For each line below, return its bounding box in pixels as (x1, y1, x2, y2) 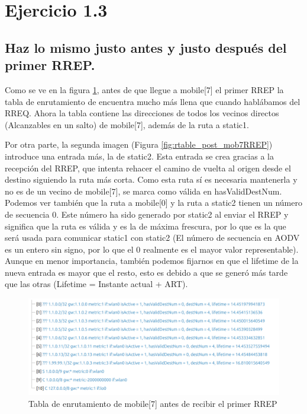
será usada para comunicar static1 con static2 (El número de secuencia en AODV (5, 231, 300, 244)
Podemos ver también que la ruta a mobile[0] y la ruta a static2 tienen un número (5, 196, 302, 209)
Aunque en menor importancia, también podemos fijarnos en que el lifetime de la (5, 254, 299, 267)
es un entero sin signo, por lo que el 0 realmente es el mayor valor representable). (5, 243, 299, 255)
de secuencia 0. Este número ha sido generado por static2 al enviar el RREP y (5, 208, 289, 220)
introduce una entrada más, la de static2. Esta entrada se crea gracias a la (5, 149, 274, 162)
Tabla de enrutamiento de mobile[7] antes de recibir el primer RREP (28, 397, 277, 409)
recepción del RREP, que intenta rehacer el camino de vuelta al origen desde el (5, 161, 291, 174)
